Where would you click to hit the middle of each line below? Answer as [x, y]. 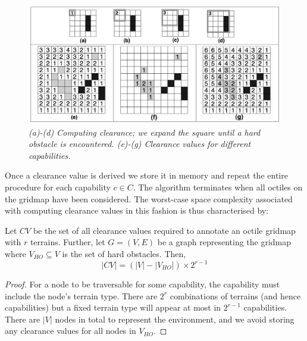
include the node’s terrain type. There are [81, 295]
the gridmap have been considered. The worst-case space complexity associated [149, 198]
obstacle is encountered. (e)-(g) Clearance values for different [140, 144]
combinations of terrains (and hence [235, 295]
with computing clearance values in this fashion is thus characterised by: [137, 210]
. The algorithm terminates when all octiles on [218, 187]
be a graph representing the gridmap [224, 242]
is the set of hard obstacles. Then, [124, 253]
